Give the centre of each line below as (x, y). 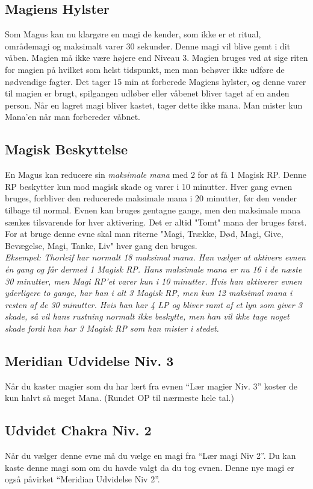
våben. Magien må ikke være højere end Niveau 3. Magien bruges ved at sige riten (156, 58)
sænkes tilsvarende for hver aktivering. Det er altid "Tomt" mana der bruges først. (156, 222)
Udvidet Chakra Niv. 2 (78, 430)
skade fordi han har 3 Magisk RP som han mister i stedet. (112, 328)
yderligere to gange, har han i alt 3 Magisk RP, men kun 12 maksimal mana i (149, 293)
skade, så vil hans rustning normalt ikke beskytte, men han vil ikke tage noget (147, 316)
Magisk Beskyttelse (67, 149)
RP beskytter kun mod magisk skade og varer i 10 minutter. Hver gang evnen (149, 186)
